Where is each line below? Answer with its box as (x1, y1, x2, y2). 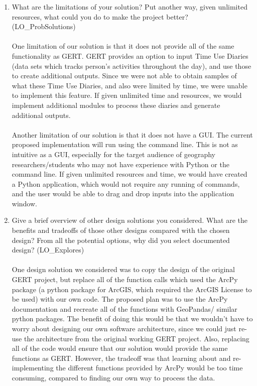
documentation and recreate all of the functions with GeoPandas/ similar (12, 303, 237, 314)
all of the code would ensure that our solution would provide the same (12, 343, 228, 353)
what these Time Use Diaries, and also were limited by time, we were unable (12, 80, 247, 90)
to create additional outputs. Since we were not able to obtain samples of (12, 70, 237, 81)
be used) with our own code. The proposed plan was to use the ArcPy (12, 294, 228, 304)
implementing (12, 362, 54, 373)
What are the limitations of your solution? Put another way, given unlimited (12, 2, 247, 12)
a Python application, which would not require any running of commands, (12, 178, 240, 189)
